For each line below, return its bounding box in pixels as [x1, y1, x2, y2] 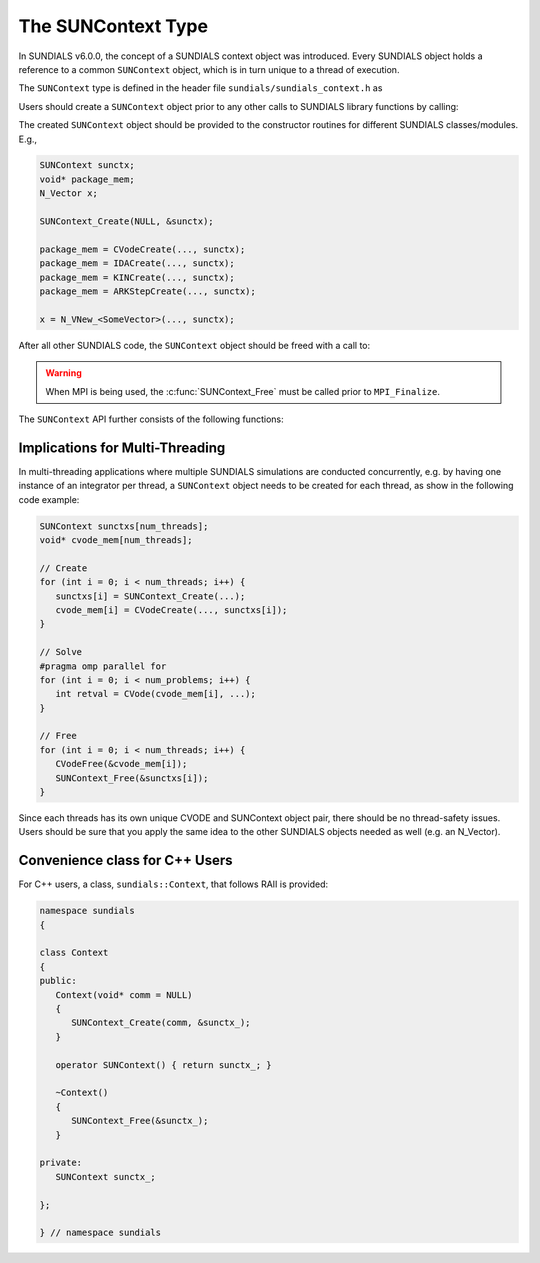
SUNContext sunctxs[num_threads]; [39, 520, 209, 532]
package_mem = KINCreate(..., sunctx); [39, 271, 235, 283]
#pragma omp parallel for [39, 660, 167, 672]
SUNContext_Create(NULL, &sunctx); [39, 216, 214, 227]
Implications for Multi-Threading [18, 439, 226, 456]
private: [39, 1157, 83, 1169]
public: [39, 975, 77, 987]
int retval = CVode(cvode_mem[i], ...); [55, 688, 257, 700]
